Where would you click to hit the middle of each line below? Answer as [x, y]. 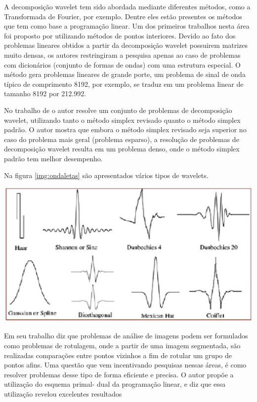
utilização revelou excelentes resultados [63, 393]
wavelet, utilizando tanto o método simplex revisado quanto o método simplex [122, 120]
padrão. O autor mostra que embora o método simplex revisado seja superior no [125, 129]
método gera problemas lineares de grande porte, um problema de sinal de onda [125, 74]
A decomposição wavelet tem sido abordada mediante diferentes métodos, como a [127, 6]
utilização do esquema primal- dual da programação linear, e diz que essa [115, 384]
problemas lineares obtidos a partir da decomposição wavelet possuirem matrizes [126, 45]
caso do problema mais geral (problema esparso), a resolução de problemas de [122, 139]
